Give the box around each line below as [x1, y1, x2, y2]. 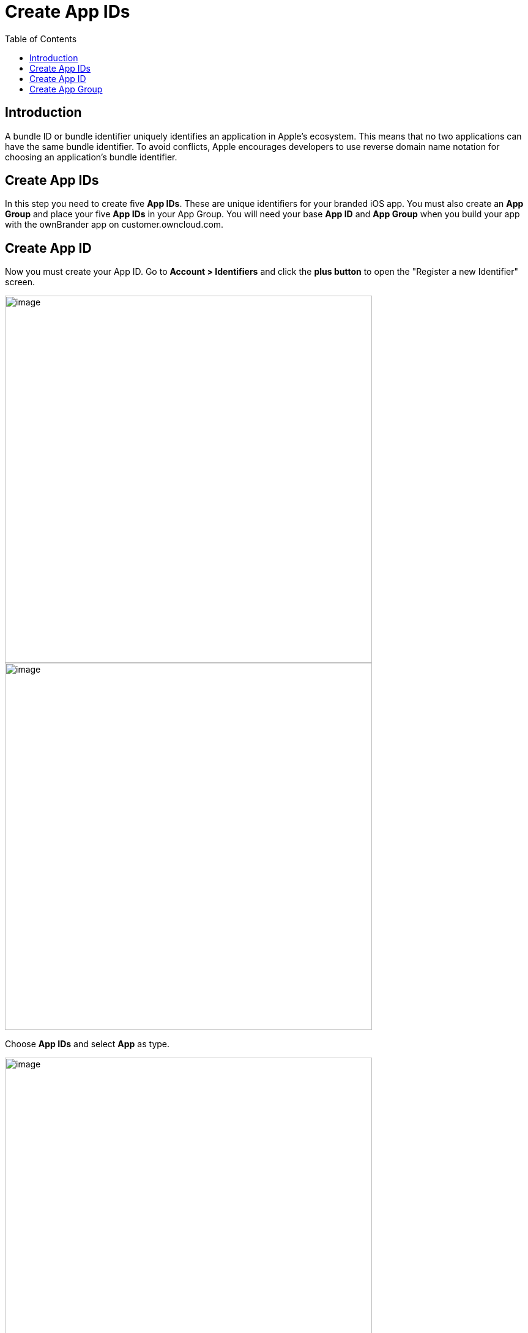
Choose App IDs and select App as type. [5, 1039, 170, 1050]
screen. [5, 277, 35, 288]
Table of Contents [5, 33, 77, 44]
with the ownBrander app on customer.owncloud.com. [5, 219, 224, 230]
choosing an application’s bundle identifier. [5, 151, 177, 162]
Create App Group [29, 83, 103, 94]
